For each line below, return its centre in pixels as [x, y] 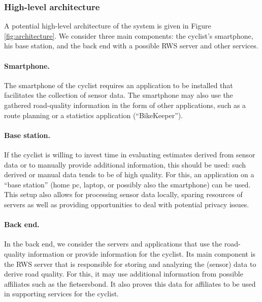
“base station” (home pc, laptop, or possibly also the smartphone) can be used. [127, 184]
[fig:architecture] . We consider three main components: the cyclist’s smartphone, [129, 35]
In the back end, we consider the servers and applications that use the [113, 244]
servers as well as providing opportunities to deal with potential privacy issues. [127, 204]
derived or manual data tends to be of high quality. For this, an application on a [129, 174]
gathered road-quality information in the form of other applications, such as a [125, 105]
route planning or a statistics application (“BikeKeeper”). [94, 115]
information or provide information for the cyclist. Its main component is [142, 253]
